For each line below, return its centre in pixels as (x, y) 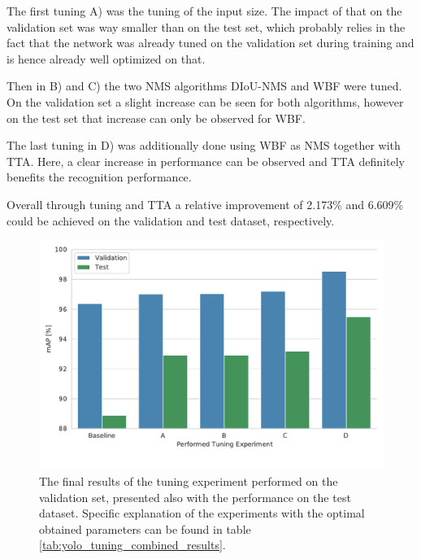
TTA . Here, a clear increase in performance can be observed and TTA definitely (206, 161)
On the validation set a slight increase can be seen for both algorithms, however (205, 101)
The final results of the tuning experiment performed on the (189, 481)
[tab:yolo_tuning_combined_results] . (132, 545)
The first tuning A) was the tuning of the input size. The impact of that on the (204, 11)
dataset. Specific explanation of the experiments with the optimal (202, 513)
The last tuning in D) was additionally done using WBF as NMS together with (204, 145)
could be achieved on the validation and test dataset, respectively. (171, 220)
